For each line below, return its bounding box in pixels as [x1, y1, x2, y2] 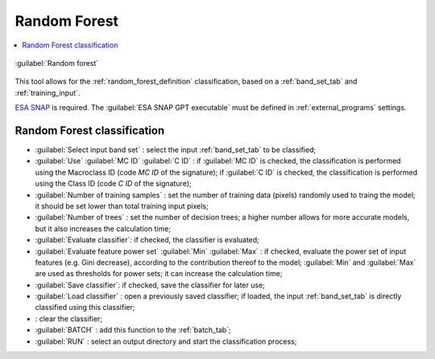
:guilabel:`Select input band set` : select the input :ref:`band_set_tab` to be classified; [35, 145, 317, 155]
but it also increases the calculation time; [35, 224, 172, 233]
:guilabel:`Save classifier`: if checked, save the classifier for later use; [35, 280, 266, 290]
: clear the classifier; [35, 314, 103, 324]
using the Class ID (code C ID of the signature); [35, 179, 192, 188]
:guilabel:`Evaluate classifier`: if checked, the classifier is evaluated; [35, 235, 259, 245]
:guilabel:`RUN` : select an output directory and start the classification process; [35, 336, 297, 346]
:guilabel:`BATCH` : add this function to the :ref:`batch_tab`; [35, 325, 231, 335]
